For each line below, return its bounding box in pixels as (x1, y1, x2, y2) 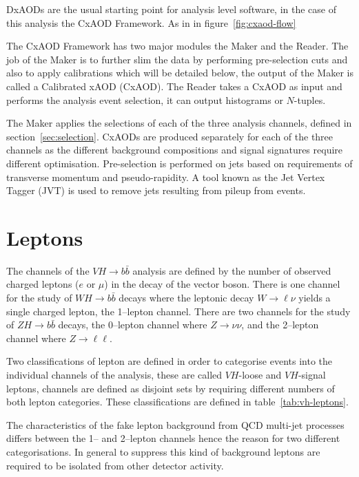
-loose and (238, 368, 282, 381)
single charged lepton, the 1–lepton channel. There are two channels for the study (6, 304, 351, 318)
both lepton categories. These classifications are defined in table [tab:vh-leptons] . (6, 394, 349, 409)
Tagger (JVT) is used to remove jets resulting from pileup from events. (6, 183, 306, 198)
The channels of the (6, 263, 90, 277)
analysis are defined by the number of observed (132, 263, 331, 277)
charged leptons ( (6, 277, 79, 291)
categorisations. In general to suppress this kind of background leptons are (6, 444, 320, 458)
